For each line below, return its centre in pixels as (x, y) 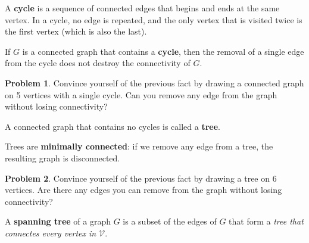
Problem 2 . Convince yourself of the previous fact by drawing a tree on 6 (141, 178)
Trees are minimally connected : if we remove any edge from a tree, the (139, 146)
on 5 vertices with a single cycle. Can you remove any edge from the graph (141, 94)
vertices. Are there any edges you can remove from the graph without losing (143, 190)
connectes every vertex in (51, 233)
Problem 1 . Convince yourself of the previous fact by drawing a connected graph (154, 82)
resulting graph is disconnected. (63, 158)
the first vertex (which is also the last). (76, 31)
